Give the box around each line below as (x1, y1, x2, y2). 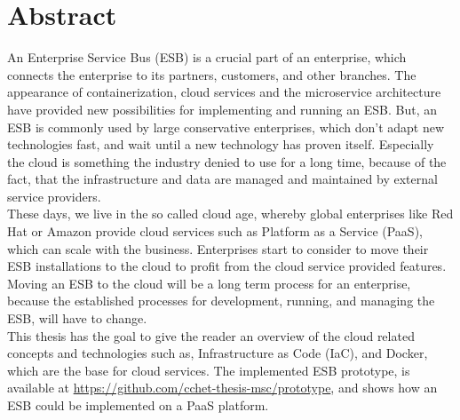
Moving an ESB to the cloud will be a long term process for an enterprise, (7, 273, 411, 292)
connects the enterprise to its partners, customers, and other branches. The (7, 65, 416, 83)
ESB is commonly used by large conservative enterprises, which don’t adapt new (7, 117, 445, 136)
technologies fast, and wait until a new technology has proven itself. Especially (7, 135, 434, 154)
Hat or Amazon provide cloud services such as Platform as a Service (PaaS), (7, 222, 423, 241)
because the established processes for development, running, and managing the (7, 291, 435, 310)
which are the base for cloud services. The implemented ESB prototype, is (7, 361, 410, 379)
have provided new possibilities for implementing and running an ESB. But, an (7, 99, 437, 118)
